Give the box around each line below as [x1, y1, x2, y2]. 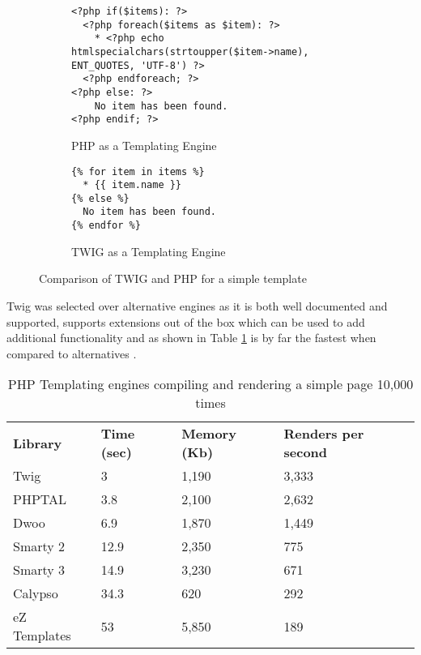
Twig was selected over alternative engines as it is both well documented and [6, 297, 388, 314]
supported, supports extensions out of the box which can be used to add [6, 313, 365, 330]
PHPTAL [13, 490, 67, 509]
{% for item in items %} [71, 165, 205, 178]
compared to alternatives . [6, 345, 137, 362]
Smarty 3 [13, 560, 66, 580]
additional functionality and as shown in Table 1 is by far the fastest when [6, 329, 376, 346]
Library [13, 433, 62, 452]
